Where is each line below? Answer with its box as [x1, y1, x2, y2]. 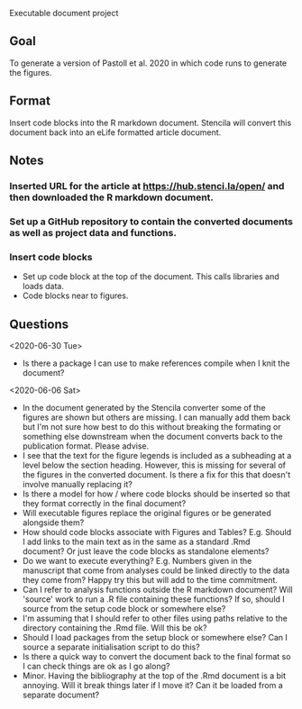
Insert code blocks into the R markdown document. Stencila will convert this [9, 117, 292, 128]
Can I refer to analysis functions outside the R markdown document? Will [22, 584, 293, 595]
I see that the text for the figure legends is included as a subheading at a [22, 450, 292, 460]
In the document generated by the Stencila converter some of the [22, 402, 266, 413]
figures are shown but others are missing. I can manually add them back [22, 412, 291, 423]
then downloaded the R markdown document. [9, 191, 215, 204]
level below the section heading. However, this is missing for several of [22, 459, 287, 470]
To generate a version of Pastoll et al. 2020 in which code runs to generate [9, 58, 288, 68]
